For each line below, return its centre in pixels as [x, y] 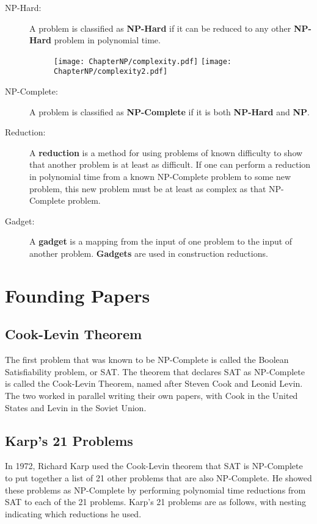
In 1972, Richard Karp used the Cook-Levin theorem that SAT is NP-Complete [154, 466]
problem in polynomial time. [107, 40]
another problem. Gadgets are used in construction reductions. [149, 253]
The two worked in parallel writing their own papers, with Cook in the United [151, 395]
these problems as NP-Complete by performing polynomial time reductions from [155, 490]
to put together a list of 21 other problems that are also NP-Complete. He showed [158, 477]
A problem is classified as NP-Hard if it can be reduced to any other [160, 28]
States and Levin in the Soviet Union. [76, 407]
